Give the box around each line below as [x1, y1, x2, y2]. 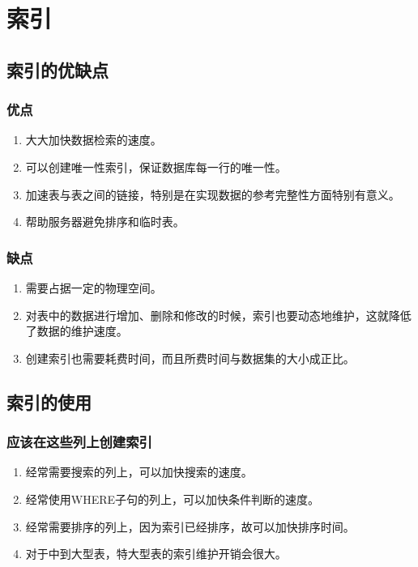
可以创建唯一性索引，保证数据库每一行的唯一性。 [25, 158, 287, 175]
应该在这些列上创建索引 [6, 432, 152, 452]
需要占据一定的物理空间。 [25, 279, 162, 296]
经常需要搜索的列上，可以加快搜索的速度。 [25, 463, 253, 480]
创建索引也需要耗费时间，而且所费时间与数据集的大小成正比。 [25, 349, 355, 366]
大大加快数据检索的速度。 [25, 131, 162, 148]
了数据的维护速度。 [25, 322, 128, 339]
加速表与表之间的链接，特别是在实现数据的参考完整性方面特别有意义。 [25, 185, 400, 202]
